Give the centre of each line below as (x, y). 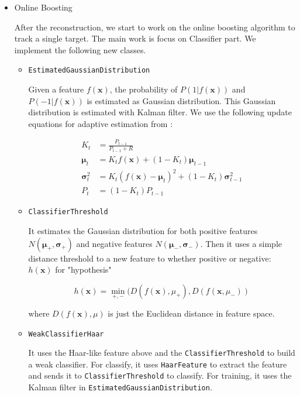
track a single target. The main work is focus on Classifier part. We (135, 38)
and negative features (114, 243)
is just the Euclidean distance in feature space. (191, 313)
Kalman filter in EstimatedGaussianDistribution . (120, 387)
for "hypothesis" (83, 269)
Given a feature (56, 89)
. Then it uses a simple (241, 243)
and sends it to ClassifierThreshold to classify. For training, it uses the (160, 375)
